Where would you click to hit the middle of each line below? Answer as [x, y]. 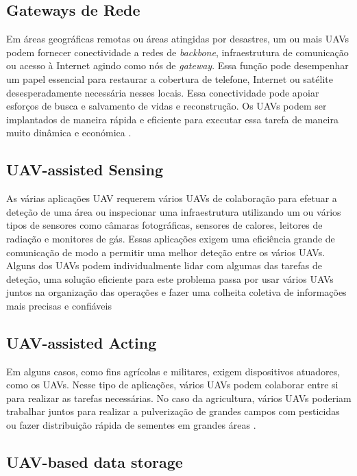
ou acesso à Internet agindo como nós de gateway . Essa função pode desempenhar [177, 65]
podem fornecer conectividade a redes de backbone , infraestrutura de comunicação [177, 52]
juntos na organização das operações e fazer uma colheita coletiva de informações [176, 292]
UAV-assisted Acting [82, 342]
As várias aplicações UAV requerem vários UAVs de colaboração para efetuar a [172, 198]
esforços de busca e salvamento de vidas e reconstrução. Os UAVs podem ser [167, 106]
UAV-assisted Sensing [85, 170]
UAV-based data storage [95, 462]
